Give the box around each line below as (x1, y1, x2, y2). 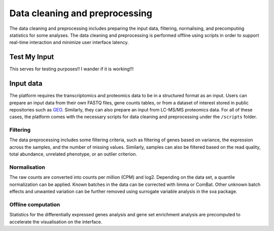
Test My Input (9, 53, 54, 61)
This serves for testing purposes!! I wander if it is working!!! (9, 66, 134, 72)
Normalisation (9, 164, 45, 171)
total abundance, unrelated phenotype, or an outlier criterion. (9, 151, 137, 157)
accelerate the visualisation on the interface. (9, 218, 102, 225)
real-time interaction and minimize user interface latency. (9, 40, 129, 46)
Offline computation (9, 201, 60, 208)
